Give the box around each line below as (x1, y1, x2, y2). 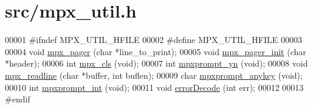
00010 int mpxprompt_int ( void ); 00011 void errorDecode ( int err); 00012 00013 (5, 81, 304, 93)
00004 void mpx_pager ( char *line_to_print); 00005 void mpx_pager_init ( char (5, 45, 306, 58)
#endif (5, 93, 30, 105)
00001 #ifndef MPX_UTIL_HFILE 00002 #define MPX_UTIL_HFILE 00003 (5, 33, 302, 46)
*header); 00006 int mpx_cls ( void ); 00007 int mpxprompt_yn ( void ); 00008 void (5, 57, 308, 70)
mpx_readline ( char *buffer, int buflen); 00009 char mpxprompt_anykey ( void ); (5, 68, 303, 81)
